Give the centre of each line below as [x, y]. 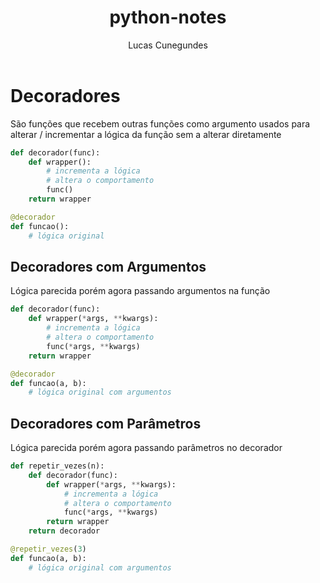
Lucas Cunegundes [168, 45]
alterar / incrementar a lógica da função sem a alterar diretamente [146, 134]
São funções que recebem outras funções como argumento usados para [160, 123]
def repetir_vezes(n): [57, 466]
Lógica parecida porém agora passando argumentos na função [140, 291]
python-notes [168, 17]
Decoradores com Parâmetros [106, 423]
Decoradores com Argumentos [108, 266]
